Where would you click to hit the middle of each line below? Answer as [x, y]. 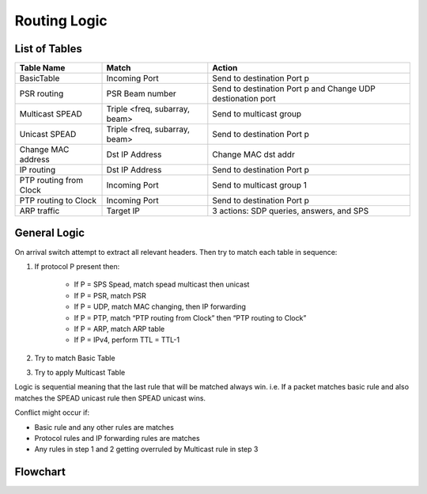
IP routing [37, 170]
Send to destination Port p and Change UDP [294, 89]
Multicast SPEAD [51, 114]
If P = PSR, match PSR [110, 295]
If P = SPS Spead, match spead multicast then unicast [162, 284]
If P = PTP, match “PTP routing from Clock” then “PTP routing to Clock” [190, 317]
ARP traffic [40, 211]
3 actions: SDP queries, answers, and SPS [291, 211]
